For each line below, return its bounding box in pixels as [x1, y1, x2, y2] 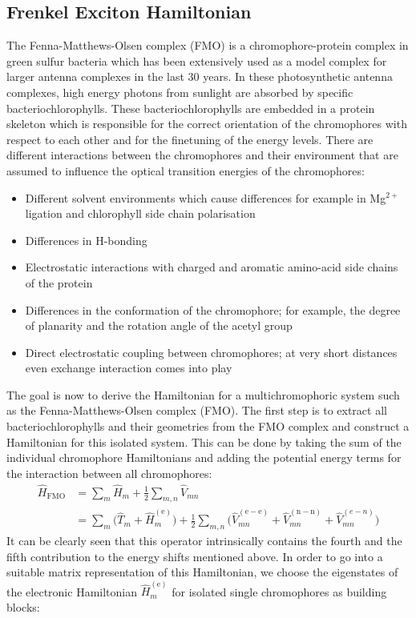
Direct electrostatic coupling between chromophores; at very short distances [25, 343, 398, 360]
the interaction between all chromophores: [6, 464, 212, 481]
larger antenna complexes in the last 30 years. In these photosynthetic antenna [6, 68, 393, 85]
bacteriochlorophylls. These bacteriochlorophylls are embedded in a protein [6, 99, 375, 116]
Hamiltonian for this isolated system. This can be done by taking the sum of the [6, 433, 402, 450]
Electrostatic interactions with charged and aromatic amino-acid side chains [25, 259, 398, 275]
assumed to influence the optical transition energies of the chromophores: [6, 162, 365, 179]
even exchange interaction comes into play [25, 359, 232, 376]
